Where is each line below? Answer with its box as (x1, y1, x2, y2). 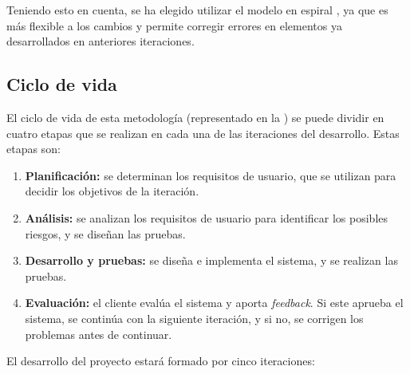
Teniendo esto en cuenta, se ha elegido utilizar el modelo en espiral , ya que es (6, 2, 388, 18)
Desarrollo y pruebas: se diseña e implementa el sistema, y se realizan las (25, 252, 398, 269)
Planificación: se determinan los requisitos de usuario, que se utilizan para (25, 167, 396, 183)
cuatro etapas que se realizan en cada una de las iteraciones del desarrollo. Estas (6, 124, 400, 141)
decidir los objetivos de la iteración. (25, 183, 199, 199)
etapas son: (6, 140, 61, 157)
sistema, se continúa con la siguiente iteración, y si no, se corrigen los (25, 309, 364, 326)
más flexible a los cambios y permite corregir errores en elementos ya (6, 17, 342, 33)
